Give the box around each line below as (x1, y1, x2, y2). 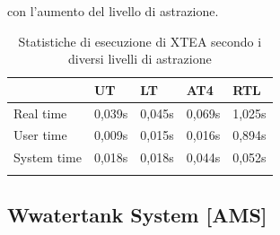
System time (13, 148, 82, 167)
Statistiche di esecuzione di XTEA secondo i (18, 31, 262, 50)
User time (13, 126, 67, 144)
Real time (13, 103, 67, 122)
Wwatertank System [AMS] (7, 201, 267, 229)
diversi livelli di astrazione (67, 49, 212, 68)
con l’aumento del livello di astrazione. (7, 2, 219, 20)
